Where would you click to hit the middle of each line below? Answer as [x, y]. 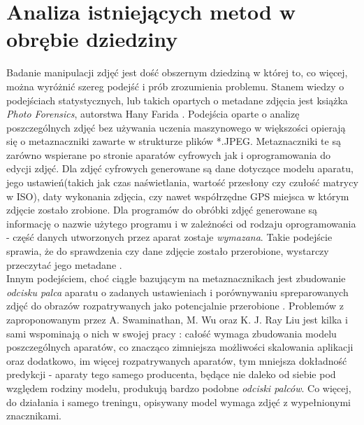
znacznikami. [34, 416]
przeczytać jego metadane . [64, 264]
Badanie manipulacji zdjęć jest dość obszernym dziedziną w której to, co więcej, [177, 72]
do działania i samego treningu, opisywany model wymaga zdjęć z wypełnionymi [179, 402]
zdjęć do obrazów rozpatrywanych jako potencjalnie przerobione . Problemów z [175, 306]
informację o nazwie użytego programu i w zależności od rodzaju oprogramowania [181, 223]
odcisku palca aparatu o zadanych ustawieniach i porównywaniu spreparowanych [177, 292]
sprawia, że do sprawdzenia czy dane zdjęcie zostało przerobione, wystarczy [168, 251]
